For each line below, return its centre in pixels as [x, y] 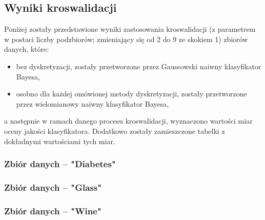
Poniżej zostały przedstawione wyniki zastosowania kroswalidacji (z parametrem [130, 29]
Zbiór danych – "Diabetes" [60, 164]
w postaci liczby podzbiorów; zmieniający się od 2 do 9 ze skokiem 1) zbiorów [126, 39]
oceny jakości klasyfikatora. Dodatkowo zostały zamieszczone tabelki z [115, 131]
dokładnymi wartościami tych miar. [60, 141]
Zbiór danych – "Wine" [53, 211]
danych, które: [27, 49]
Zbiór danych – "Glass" [53, 187]
